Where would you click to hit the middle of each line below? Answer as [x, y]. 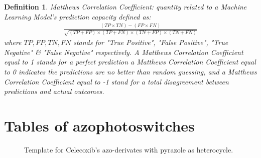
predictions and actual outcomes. [54, 91]
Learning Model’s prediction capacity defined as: [78, 16]
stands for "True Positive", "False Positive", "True [151, 42]
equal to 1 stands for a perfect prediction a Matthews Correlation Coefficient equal [130, 62]
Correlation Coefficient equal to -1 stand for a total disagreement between [116, 81]
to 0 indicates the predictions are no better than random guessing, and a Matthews [130, 72]
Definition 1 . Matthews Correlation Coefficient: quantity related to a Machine [125, 6]
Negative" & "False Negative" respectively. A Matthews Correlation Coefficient [124, 52]
